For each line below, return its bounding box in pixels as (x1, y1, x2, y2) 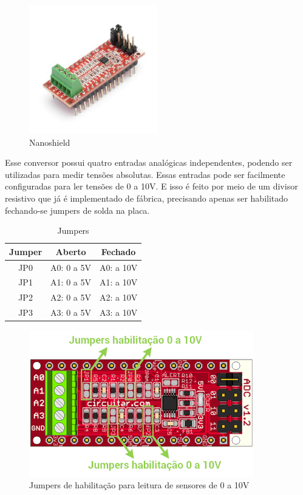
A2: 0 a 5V (50, 291, 91, 304)
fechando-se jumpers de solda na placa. (5, 203, 150, 216)
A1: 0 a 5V (50, 276, 91, 288)
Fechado (101, 245, 136, 258)
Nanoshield (29, 135, 70, 148)
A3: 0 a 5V (50, 306, 91, 319)
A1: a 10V (99, 276, 138, 288)
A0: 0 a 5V (50, 261, 91, 273)
